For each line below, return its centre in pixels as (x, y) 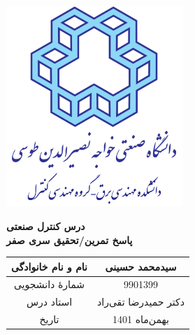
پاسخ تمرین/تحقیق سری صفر (70, 240)
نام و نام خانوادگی (50, 266)
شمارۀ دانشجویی (49, 284)
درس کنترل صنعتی (46, 226)
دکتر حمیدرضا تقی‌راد (141, 302)
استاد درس (49, 302)
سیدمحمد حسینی (141, 266)
